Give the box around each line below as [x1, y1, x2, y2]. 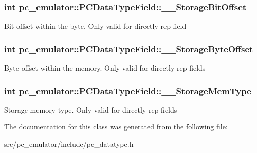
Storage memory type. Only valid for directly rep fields [4, 104, 177, 115]
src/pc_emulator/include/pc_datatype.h [4, 139, 134, 149]
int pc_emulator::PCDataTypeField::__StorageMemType [4, 84, 251, 97]
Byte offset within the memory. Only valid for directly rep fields [4, 62, 206, 73]
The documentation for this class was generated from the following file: [4, 121, 228, 132]
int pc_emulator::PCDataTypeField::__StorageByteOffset [4, 42, 253, 55]
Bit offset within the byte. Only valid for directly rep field [4, 20, 187, 31]
